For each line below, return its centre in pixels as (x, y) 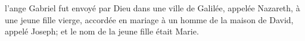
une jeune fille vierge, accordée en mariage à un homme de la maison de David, (149, 19)
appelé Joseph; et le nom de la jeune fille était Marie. (102, 31)
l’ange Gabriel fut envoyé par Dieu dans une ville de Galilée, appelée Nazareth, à (152, 8)
